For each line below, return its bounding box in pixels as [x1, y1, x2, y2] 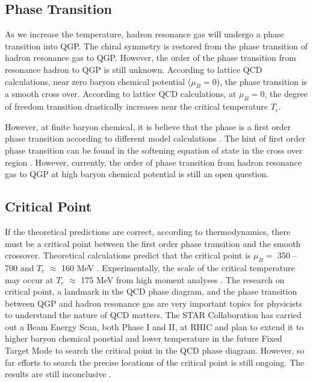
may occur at [5, 273, 54, 286]
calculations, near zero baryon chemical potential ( [5, 75, 191, 87]
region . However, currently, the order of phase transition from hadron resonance [5, 155, 302, 168]
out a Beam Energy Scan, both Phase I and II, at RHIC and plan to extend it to [5, 320, 304, 333]
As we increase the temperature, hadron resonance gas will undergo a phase [5, 28, 284, 40]
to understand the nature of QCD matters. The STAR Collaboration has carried [5, 308, 302, 321]
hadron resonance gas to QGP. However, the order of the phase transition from [5, 51, 296, 64]
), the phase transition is [216, 75, 308, 87]
